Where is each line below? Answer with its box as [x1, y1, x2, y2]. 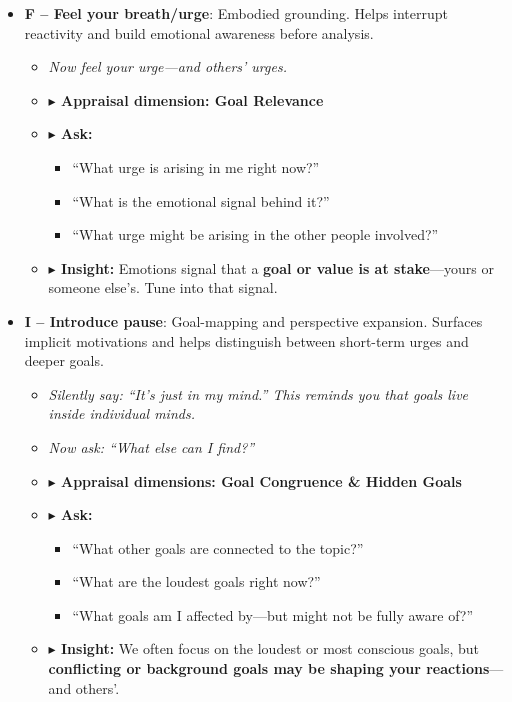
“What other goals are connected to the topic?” [72, 537, 364, 558]
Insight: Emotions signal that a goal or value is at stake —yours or [60, 257, 494, 278]
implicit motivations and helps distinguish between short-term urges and [24, 330, 469, 351]
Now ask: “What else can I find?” [48, 436, 255, 457]
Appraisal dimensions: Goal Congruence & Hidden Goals [60, 470, 462, 491]
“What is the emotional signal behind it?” [72, 190, 330, 211]
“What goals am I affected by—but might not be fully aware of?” [72, 604, 474, 625]
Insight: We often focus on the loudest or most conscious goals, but [60, 638, 480, 659]
